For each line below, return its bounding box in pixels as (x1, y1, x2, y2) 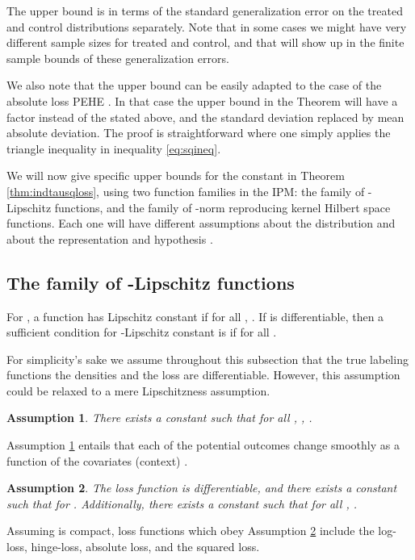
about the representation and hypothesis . (6, 230, 213, 247)
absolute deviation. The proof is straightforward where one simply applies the (6, 124, 391, 141)
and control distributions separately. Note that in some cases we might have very (6, 18, 407, 35)
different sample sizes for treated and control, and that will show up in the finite (6, 34, 405, 51)
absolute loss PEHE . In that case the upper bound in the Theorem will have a (6, 92, 398, 109)
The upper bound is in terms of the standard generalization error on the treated (6, 2, 403, 19)
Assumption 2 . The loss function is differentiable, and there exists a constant (6, 479, 397, 496)
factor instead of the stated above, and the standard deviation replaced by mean (6, 108, 405, 125)
